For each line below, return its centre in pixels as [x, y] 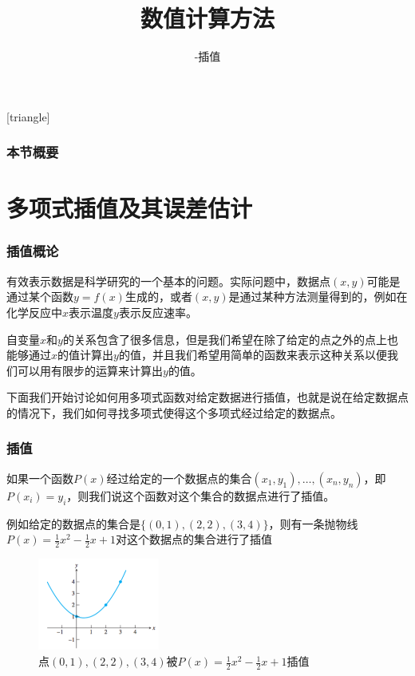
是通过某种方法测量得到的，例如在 [318, 296]
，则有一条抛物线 [313, 523]
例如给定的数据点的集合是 [73, 523]
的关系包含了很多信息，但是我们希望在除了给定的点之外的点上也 [230, 339]
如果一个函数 [40, 478]
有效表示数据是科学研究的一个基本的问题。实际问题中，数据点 [168, 281]
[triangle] [28, 116]
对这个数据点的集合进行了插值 [194, 539]
